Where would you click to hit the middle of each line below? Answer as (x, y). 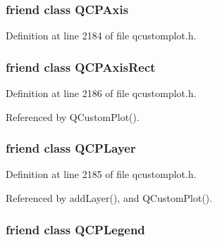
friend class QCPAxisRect (81, 66)
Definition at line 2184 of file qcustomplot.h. (101, 36)
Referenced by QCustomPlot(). (73, 116)
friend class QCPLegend (75, 229)
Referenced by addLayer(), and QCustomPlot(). (109, 198)
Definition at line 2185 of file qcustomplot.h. (101, 174)
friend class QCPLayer (71, 148)
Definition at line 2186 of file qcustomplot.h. (101, 93)
